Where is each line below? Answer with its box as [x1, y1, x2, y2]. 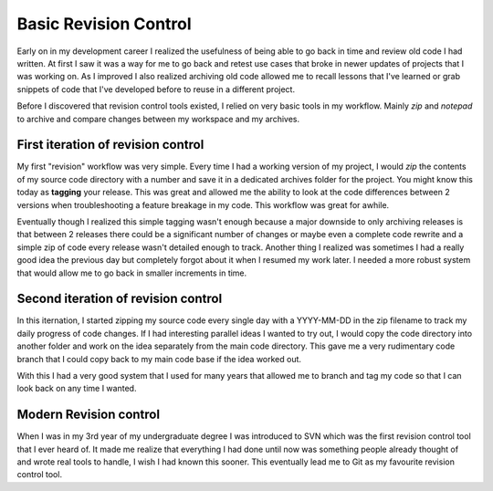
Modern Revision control [16, 407, 160, 423]
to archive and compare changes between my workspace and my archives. [16, 113, 300, 124]
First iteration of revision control [16, 137, 205, 152]
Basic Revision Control [16, 14, 192, 34]
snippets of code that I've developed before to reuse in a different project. [16, 83, 296, 95]
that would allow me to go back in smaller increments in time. [16, 267, 247, 278]
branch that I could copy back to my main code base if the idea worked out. [16, 353, 301, 364]
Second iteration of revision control [16, 291, 223, 307]
